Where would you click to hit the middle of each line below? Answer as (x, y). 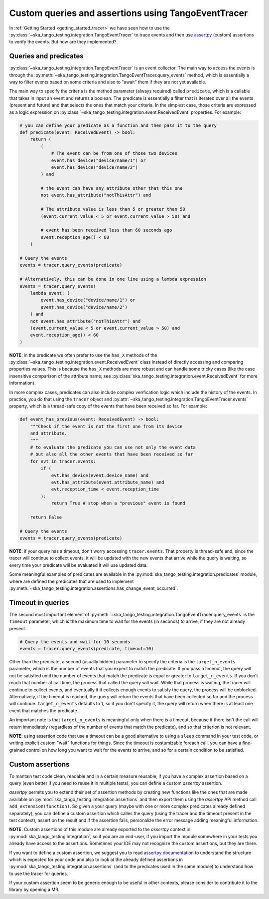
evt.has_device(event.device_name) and (100, 475)
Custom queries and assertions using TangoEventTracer (129, 13)
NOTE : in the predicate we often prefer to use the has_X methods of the (83, 355)
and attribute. (49, 434)
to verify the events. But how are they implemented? (63, 42)
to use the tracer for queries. (39, 874)
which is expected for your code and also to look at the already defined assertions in (96, 860)
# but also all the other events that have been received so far (112, 454)
